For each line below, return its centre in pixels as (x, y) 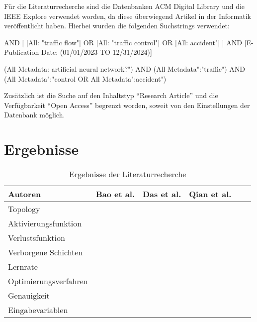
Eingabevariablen (38, 310)
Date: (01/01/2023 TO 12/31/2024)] (96, 52)
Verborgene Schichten (45, 252)
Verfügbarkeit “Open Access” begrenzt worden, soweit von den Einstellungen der (127, 105)
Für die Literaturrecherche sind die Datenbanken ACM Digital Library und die (125, 6)
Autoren (25, 194)
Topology (24, 209)
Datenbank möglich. (35, 115)
